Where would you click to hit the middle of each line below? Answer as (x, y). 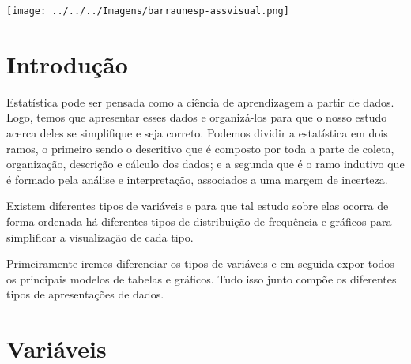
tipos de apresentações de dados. (85, 294)
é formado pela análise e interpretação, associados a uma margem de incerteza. (197, 179)
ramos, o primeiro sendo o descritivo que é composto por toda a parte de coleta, (200, 148)
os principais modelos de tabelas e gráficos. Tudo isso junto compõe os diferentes (202, 278)
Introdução (67, 64)
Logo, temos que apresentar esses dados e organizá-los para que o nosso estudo (197, 117)
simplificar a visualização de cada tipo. (100, 236)
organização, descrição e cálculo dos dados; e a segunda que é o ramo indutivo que (205, 164)
